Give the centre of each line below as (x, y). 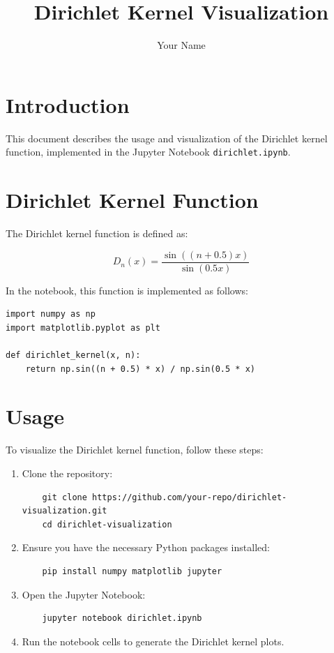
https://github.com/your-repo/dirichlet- (190, 497)
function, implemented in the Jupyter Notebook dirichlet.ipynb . (148, 152)
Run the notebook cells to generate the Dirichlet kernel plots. (153, 641)
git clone (64, 497)
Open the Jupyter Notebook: (84, 594)
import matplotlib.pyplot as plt (83, 328)
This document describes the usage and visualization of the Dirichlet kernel (167, 138)
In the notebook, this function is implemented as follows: (127, 290)
